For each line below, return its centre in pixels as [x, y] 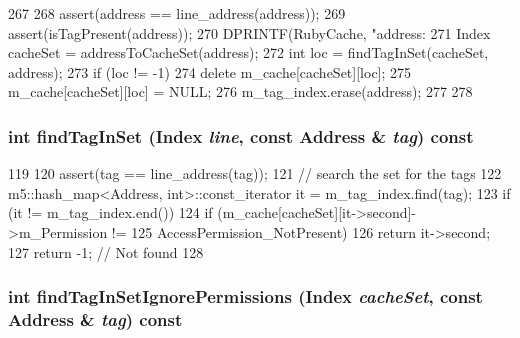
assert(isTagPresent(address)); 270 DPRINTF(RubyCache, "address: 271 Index [249, 32]
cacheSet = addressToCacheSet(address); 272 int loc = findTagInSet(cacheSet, [248, 52]
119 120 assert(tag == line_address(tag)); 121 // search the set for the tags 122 [255, 173]
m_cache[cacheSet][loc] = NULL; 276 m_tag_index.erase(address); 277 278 [240, 91]
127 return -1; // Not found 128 [106, 251]
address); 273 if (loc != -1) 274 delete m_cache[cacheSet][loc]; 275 [210, 71]
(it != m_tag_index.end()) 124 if [110, 212]
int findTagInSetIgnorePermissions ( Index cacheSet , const [245, 296]
